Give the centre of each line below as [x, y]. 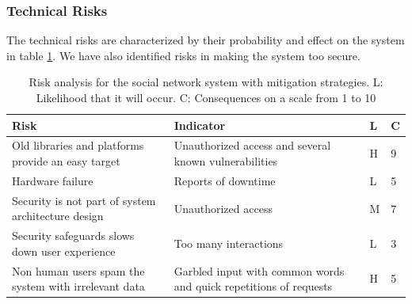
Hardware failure [53, 180]
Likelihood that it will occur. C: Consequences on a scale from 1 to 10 [206, 97]
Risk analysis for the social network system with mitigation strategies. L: [206, 82]
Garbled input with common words [259, 270]
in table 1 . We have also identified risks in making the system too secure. [183, 55]
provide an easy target [66, 161]
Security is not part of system [84, 200]
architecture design [58, 216]
